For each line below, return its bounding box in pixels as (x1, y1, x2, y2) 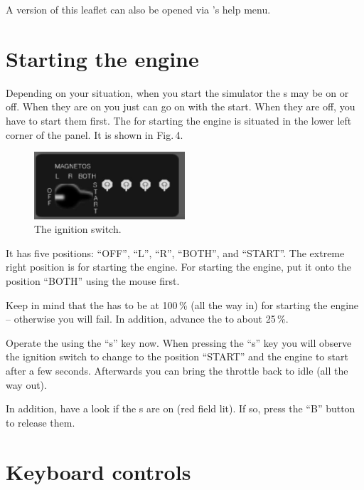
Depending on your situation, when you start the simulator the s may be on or (6, 85, 349, 100)
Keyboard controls (6, 457, 191, 486)
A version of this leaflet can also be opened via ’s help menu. (6, 2, 271, 16)
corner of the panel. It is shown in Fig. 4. (6, 127, 183, 142)
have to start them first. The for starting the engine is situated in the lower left (6, 113, 352, 127)
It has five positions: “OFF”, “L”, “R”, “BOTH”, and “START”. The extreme (6, 245, 345, 260)
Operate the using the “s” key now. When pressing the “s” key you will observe (6, 335, 352, 350)
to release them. (6, 415, 75, 429)
